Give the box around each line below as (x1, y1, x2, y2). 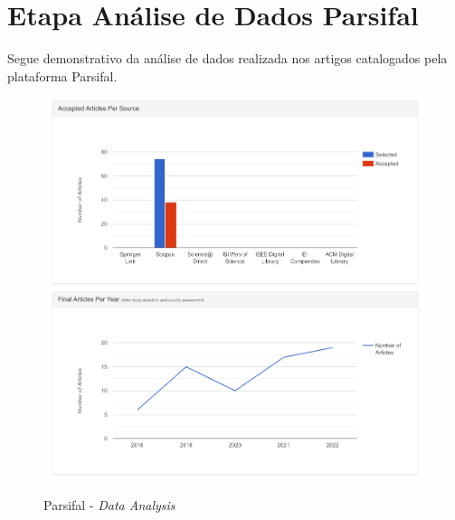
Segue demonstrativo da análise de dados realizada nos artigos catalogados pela (7, 49, 448, 68)
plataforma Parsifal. (7, 66, 118, 85)
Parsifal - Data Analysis (43, 495, 175, 514)
